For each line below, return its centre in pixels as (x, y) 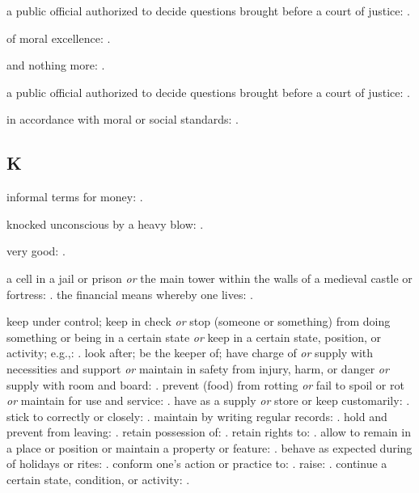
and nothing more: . (56, 65)
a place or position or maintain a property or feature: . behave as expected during (209, 447)
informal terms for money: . (75, 197)
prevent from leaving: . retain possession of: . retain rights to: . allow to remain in (209, 432)
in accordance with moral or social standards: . (123, 119)
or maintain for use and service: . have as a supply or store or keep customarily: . (208, 400)
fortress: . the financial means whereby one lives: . (130, 294)
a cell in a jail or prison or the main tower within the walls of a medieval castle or (209, 278)
